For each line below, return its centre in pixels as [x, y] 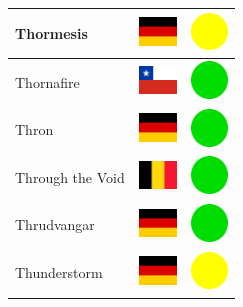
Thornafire [47, 81]
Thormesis [51, 32]
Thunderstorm [59, 272]
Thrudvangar [55, 224]
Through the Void [70, 176]
